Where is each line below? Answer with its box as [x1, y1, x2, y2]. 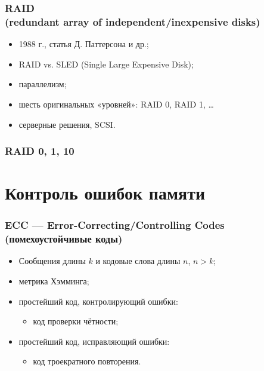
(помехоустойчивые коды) [5, 231, 123, 246]
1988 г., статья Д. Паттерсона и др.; [18, 38, 149, 50]
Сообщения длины [18, 255, 86, 267]
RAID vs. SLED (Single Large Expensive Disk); [18, 57, 194, 70]
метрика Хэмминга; [18, 275, 89, 287]
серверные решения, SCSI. [18, 118, 116, 130]
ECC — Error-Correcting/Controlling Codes [5, 217, 225, 232]
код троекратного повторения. [33, 355, 141, 367]
